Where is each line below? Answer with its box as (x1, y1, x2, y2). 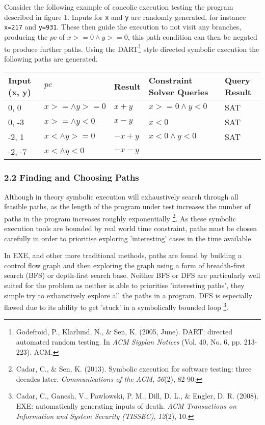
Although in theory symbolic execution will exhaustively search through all (4, 191, 238, 202)
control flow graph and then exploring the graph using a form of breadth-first (4, 260, 246, 270)
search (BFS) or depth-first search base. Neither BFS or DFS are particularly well (4, 270, 260, 280)
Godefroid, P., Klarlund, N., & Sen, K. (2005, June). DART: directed (16, 326, 232, 337)
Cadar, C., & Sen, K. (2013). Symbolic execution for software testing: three (16, 363, 252, 374)
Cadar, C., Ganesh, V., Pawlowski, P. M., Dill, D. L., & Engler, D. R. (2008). (16, 390, 259, 401)
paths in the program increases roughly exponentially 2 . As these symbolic (4, 211, 236, 223)
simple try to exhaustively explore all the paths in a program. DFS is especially (4, 290, 253, 300)
